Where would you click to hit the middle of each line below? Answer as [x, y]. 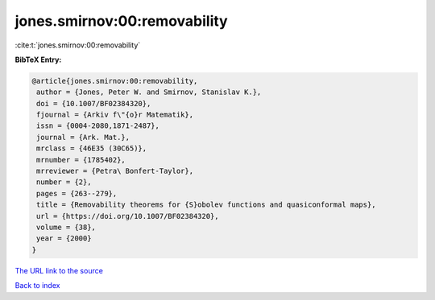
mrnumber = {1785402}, [81, 160]
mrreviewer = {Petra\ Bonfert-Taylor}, [115, 171]
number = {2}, [64, 182]
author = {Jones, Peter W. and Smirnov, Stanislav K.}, [149, 92]
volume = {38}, [66, 227]
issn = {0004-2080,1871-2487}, [98, 126]
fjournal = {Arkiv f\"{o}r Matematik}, [115, 115]
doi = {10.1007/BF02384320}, [94, 103]
